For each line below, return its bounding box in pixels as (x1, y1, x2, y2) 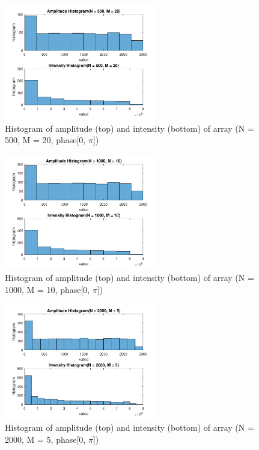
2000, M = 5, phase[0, (5, 433, 86, 445)
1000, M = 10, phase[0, (5, 283, 90, 295)
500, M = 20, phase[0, (5, 134, 86, 146)
